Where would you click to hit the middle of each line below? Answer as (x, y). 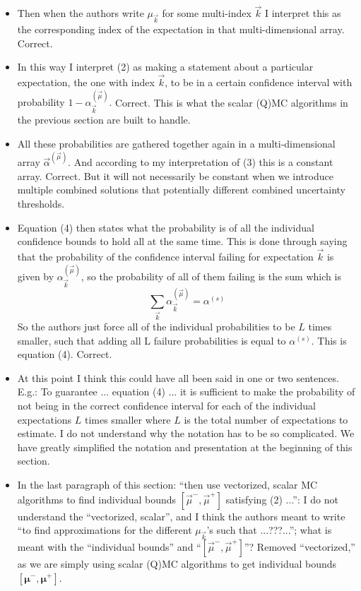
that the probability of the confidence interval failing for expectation (165, 256)
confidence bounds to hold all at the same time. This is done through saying (182, 241)
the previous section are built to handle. (104, 120)
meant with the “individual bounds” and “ (109, 546)
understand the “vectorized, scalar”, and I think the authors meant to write (181, 516)
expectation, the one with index (86, 82)
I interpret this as (303, 13)
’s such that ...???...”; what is (269, 530)
